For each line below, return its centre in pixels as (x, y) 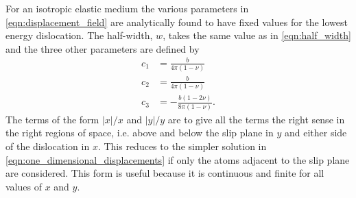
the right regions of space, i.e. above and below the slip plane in (140, 133)
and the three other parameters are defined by (103, 48)
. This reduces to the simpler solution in (182, 146)
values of (24, 186)
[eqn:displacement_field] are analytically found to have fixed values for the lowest (177, 22)
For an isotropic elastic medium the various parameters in (127, 8)
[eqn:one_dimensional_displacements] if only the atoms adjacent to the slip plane (178, 159)
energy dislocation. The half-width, (79, 35)
